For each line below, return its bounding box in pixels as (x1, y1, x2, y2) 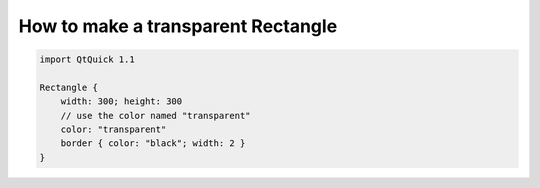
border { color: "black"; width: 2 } (60, 138, 246, 149)
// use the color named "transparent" (60, 110, 251, 121)
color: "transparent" (60, 124, 167, 135)
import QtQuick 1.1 (39, 54, 135, 65)
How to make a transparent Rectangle (18, 15, 338, 37)
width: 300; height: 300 (60, 96, 183, 107)
